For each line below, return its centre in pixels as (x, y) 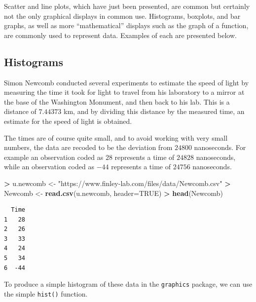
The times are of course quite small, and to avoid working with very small (116, 137)
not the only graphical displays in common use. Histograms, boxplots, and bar (122, 16)
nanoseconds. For (220, 147)
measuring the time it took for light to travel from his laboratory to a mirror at (124, 92)
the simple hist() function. (46, 293)
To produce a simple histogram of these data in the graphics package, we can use (128, 284)
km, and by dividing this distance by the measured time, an (154, 111)
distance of (20, 111)
